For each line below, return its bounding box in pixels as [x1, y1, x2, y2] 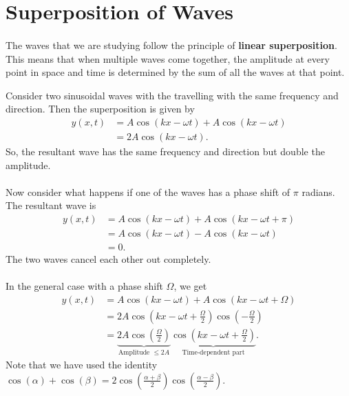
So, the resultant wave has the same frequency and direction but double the [6, 144, 325, 158]
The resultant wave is [6, 198, 96, 212]
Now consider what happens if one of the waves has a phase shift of [6, 184, 290, 199]
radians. [302, 184, 335, 199]
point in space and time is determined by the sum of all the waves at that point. [6, 65, 345, 79]
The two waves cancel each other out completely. [6, 252, 211, 266]
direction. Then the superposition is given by [6, 101, 195, 116]
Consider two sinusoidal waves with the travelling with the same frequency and [6, 88, 339, 102]
